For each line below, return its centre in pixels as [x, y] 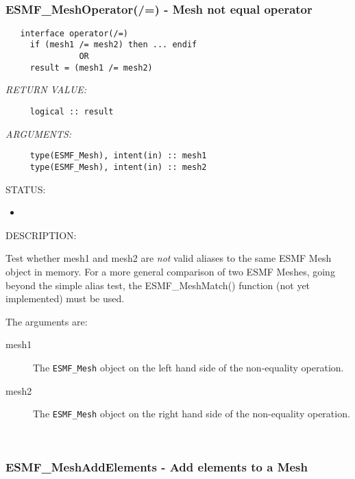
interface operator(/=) [74, 33]
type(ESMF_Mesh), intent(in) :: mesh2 [118, 167]
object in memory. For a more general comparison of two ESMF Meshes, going [170, 271]
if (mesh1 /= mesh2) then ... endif [113, 45]
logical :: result [72, 112]
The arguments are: [47, 321]
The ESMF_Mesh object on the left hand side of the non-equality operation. [188, 367]
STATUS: [26, 189]
